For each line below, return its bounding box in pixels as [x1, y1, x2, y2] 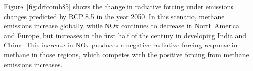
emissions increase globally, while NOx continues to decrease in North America [4, 21, 240, 31]
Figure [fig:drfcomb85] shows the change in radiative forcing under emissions [4, 1, 233, 11]
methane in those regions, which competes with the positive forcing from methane [4, 49, 249, 59]
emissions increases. [4, 59, 63, 69]
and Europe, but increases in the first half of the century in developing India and [4, 30, 247, 40]
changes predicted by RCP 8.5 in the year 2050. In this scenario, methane [4, 11, 225, 21]
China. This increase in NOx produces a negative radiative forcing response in [4, 40, 238, 50]
